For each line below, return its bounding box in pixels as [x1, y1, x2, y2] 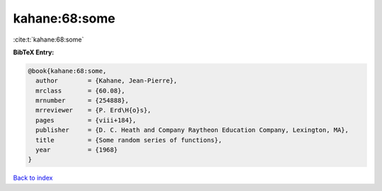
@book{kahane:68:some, [28, 67, 107, 75]
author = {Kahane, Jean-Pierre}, [35, 77, 178, 85]
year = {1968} [35, 146, 118, 154]
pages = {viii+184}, [35, 116, 137, 124]
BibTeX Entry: [13, 48, 54, 56]
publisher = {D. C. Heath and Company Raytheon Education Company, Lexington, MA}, [35, 126, 349, 134]
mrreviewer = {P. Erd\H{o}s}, [35, 106, 151, 114]
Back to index [13, 173, 53, 183]
